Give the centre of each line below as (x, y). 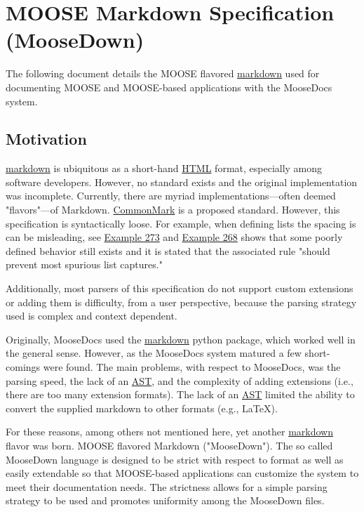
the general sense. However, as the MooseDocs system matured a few (154, 353)
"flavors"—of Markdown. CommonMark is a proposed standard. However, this (173, 210)
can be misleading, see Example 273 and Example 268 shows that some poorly (174, 237)
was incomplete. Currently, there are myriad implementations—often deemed (171, 196)
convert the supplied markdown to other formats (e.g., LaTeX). (142, 408)
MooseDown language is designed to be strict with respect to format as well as (175, 459)
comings (23, 367)
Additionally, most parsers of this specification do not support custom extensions (180, 288)
